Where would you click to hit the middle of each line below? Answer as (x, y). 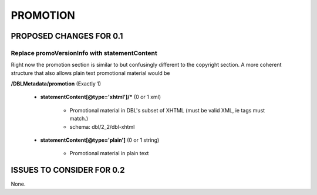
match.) (79, 119)
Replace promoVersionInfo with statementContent (84, 53)
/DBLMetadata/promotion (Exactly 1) (56, 84)
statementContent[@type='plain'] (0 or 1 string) (100, 140)
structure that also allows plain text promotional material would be (90, 73)
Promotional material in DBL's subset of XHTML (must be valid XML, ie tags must (167, 110)
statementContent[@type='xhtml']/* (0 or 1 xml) (101, 97)
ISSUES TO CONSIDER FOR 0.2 (68, 170)
